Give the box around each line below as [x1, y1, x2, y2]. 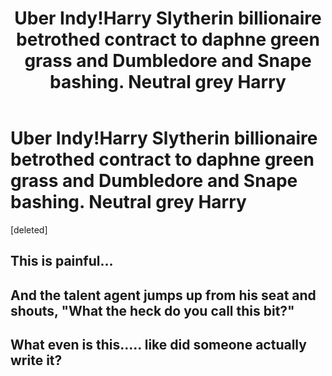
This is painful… [10, 253, 114, 270]
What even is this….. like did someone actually [10, 337, 307, 354]
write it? [10, 352, 63, 369]
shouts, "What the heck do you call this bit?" [10, 302, 295, 319]
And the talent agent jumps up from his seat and [10, 287, 317, 304]
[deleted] [10, 223, 48, 236]
